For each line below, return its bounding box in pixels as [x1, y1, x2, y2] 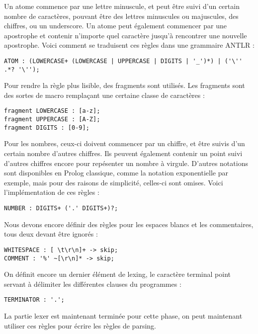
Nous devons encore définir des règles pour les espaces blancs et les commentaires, [4, 219, 254, 229]
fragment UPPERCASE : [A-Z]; [4, 116, 100, 123]
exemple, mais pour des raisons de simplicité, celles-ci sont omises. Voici [4, 177, 223, 187]
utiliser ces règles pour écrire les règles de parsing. [4, 320, 156, 331]
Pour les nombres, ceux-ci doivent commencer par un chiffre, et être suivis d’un [4, 138, 245, 149]
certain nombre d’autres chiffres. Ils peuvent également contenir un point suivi [4, 148, 243, 159]
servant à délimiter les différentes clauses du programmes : [4, 278, 181, 289]
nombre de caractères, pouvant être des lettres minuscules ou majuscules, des [4, 10, 239, 21]
